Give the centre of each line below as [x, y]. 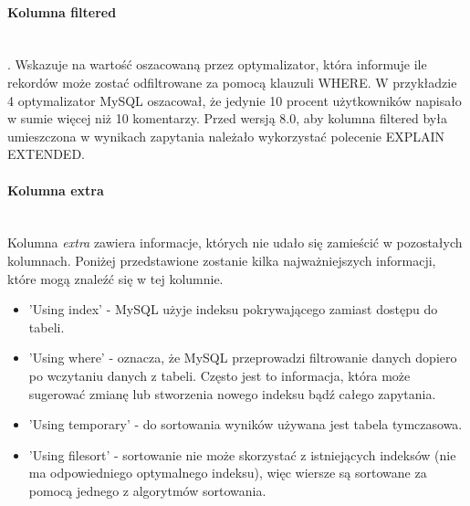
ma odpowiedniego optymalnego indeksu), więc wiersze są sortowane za [228, 473]
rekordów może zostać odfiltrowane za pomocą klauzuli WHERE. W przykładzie [232, 82]
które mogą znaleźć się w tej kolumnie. [115, 278]
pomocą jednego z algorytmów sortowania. [147, 490]
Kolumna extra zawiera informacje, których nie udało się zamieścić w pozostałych [235, 242]
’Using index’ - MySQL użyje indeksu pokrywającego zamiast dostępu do [233, 309]
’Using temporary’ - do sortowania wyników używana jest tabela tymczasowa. [245, 424]
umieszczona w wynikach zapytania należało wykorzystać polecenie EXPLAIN [226, 136]
